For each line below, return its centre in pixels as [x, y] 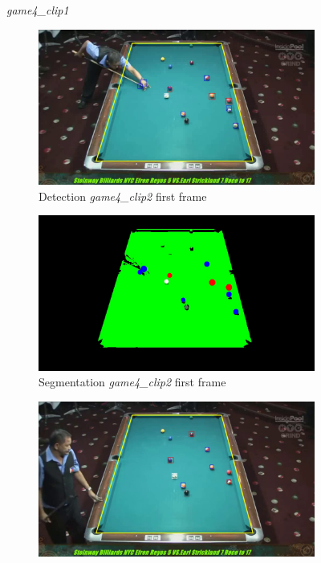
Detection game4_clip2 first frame [123, 196]
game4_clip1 [38, 10]
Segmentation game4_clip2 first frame [132, 382]
